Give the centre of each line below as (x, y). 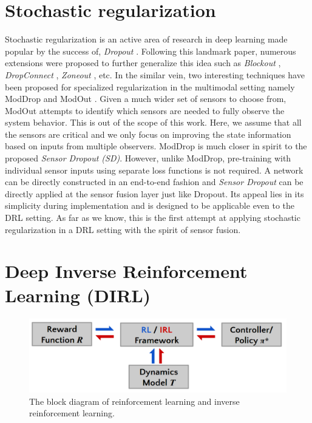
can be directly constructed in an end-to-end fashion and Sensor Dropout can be (154, 182)
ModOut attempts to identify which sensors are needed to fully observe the (145, 110)
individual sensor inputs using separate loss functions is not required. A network (154, 170)
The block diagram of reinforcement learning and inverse (134, 401)
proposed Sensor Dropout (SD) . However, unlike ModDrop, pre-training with (148, 158)
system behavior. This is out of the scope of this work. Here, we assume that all (153, 122)
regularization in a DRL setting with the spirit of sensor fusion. (123, 229)
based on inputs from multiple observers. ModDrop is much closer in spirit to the (156, 146)
